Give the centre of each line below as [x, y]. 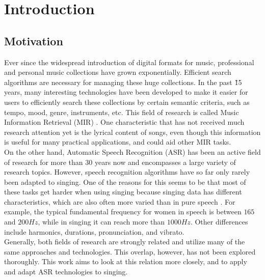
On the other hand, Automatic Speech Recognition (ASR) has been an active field [132, 151]
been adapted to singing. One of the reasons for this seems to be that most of [125, 181]
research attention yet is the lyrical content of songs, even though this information [132, 132]
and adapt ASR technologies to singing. [66, 272]
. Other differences [219, 222]
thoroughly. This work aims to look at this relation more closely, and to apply [126, 261]
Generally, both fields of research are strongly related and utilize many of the [125, 242]
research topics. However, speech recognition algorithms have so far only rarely [127, 172]
